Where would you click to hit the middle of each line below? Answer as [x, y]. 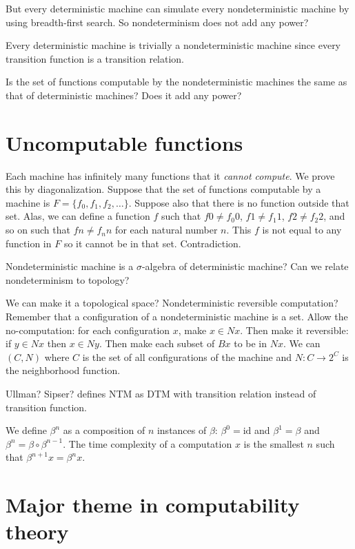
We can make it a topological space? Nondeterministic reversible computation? [172, 303]
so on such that [38, 230]
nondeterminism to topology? [68, 279]
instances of [182, 430]
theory [37, 531]
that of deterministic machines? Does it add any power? [124, 95]
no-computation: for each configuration [88, 330]
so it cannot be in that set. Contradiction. [152, 243]
